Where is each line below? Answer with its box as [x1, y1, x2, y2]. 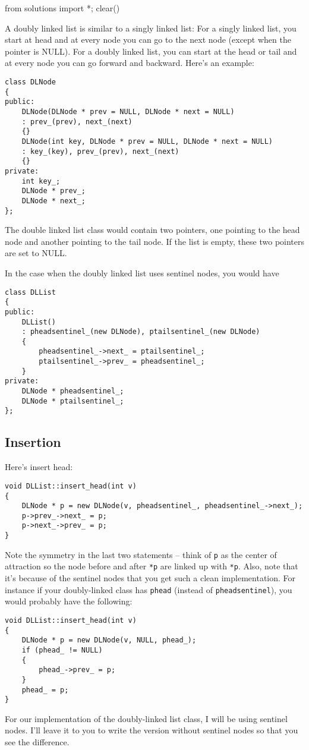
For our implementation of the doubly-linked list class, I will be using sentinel [5, 712, 288, 724]
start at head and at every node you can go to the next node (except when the [5, 33, 291, 46]
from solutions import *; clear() [5, 2, 120, 14]
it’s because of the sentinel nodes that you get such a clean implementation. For [5, 572, 296, 584]
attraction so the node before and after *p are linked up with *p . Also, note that [5, 560, 298, 572]
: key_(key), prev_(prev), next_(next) [21, 147, 179, 156]
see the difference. [5, 736, 70, 748]
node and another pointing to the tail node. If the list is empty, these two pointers [5, 235, 305, 247]
